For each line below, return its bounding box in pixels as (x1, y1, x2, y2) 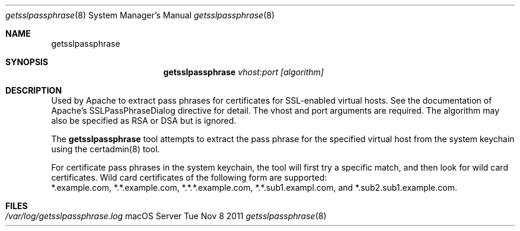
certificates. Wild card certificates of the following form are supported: (51, 172, 327, 182)
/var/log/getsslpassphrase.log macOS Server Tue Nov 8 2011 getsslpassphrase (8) (5, 211, 327, 221)
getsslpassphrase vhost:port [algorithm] (163, 67, 324, 77)
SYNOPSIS (5, 57, 49, 67)
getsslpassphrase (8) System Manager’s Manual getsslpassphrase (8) (5, 10, 275, 20)
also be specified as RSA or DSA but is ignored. (51, 115, 237, 126)
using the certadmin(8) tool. (51, 144, 160, 154)
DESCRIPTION (5, 85, 62, 95)
